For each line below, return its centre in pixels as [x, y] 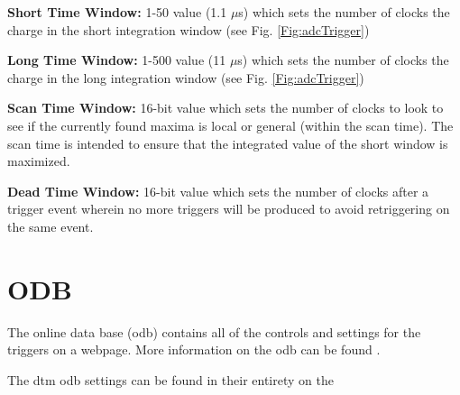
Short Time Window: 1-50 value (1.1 [117, 12]
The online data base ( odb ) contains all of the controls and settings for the [214, 331]
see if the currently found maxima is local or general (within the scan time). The [230, 125]
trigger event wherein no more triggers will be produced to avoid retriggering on [229, 209]
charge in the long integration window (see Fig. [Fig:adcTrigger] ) [186, 77]
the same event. [51, 226]
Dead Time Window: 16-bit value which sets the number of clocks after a [218, 191]
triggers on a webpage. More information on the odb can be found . [194, 349]
